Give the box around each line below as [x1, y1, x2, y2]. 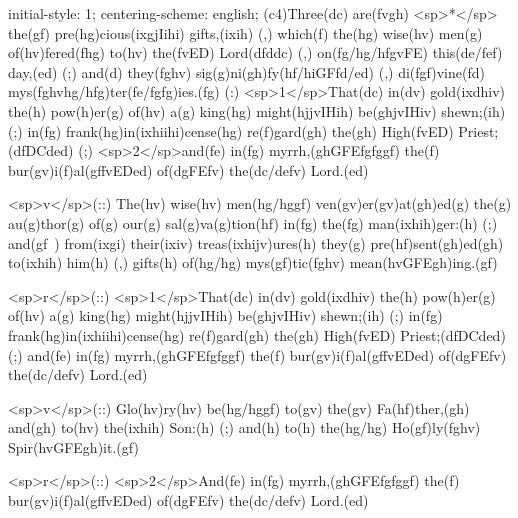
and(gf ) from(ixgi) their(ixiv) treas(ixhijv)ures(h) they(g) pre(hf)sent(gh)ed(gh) [8, 232, 504, 253]
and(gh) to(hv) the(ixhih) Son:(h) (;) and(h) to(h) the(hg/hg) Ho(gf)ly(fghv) [8, 417, 481, 438]
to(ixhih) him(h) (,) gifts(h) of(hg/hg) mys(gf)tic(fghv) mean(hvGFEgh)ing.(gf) [8, 252, 498, 273]
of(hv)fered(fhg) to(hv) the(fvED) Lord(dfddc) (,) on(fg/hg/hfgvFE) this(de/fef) [8, 42, 503, 63]
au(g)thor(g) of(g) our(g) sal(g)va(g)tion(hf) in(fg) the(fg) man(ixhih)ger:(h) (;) [8, 212, 498, 233]
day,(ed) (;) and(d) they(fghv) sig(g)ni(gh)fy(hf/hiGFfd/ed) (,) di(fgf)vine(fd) [8, 61, 485, 82]
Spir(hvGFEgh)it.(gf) [8, 436, 139, 457]
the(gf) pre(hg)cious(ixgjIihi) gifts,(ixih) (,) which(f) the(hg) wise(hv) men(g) [8, 22, 483, 43]
